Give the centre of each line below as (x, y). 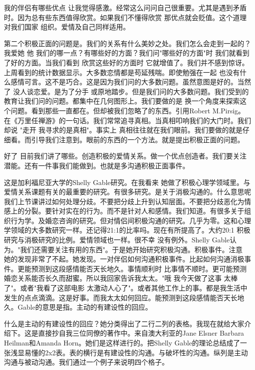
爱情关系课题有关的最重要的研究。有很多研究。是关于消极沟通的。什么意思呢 (127, 192)
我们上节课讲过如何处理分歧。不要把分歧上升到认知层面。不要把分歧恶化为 (124, 201)
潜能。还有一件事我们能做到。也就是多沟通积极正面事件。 (97, 165)
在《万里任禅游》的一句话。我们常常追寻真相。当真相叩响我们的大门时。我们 (127, 120)
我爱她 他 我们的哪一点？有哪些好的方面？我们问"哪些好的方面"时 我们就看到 (127, 53)
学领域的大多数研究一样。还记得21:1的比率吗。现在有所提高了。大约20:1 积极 (127, 230)
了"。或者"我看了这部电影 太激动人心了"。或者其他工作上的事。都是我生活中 (126, 288)
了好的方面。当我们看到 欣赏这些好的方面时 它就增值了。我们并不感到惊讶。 (127, 62)
